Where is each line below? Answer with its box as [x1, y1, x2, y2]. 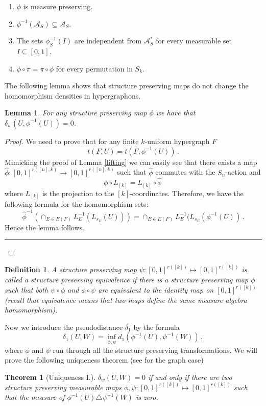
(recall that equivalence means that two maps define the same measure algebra [5, 294, 247, 305]
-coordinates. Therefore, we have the [130, 187, 244, 198]
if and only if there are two [148, 371, 232, 382]
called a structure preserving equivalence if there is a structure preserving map [5, 274, 249, 284]
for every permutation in [56, 63, 133, 74]
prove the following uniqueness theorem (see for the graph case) [5, 354, 204, 365]
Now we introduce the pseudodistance [5, 321, 123, 332]
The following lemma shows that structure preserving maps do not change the [5, 80, 249, 91]
